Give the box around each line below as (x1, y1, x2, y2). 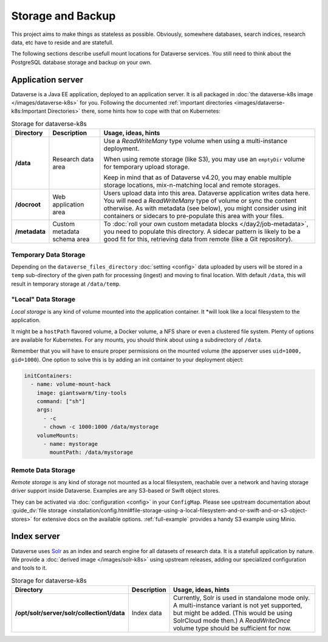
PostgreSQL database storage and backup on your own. (11, 58, 152, 66)
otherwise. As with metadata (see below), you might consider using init (103, 204, 307, 213)
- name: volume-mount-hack (30, 381, 111, 388)
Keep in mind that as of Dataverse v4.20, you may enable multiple (103, 174, 292, 182)
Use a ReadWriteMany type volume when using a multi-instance (103, 137, 288, 146)
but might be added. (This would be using (173, 609, 293, 618)
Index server (11, 531, 60, 541)
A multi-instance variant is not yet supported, (173, 601, 302, 610)
